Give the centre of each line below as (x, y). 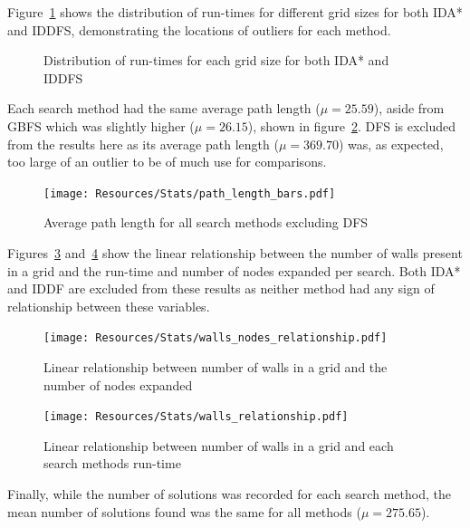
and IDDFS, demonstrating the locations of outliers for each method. (199, 29)
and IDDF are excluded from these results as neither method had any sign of (221, 288)
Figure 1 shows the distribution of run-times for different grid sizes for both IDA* (235, 12)
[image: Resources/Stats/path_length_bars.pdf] (190, 193)
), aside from (409, 108)
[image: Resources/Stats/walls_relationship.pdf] (196, 417)
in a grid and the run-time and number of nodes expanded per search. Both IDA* (234, 270)
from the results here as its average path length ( (143, 144)
